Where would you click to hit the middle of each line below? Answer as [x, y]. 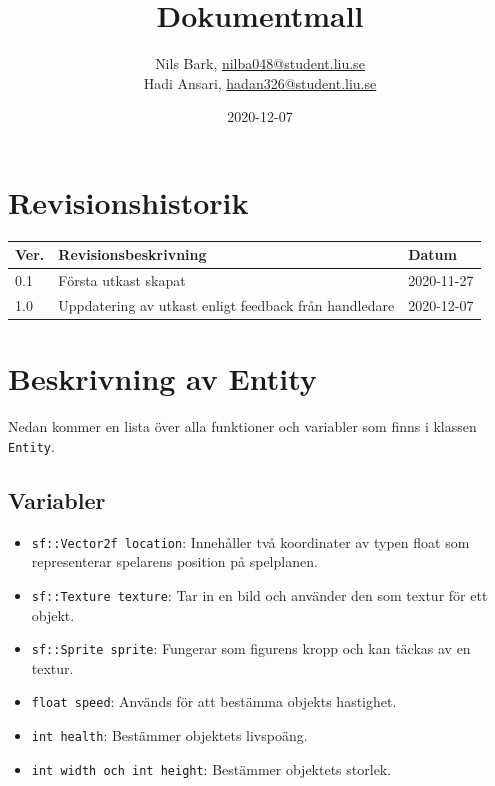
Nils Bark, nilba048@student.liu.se [260, 63]
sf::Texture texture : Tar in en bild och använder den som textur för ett [259, 594]
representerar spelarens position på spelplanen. [174, 561]
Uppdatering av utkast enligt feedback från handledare [226, 305]
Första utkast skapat [122, 280]
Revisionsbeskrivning [132, 254]
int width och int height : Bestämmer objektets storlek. [211, 768]
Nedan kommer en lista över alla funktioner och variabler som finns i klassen [242, 426]
